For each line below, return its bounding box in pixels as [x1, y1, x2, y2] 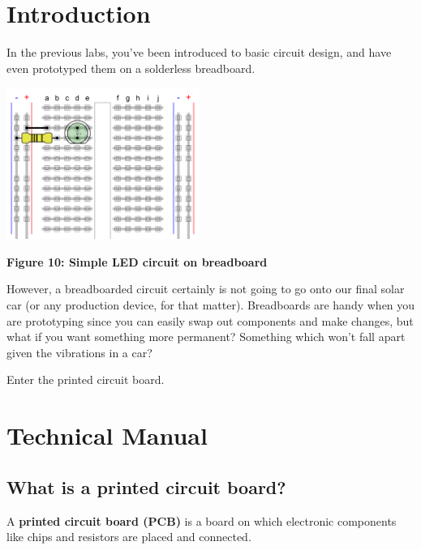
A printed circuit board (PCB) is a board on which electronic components [6, 512, 397, 529]
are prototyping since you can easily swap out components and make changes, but [6, 312, 414, 329]
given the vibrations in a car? [6, 343, 153, 360]
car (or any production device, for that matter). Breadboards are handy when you [6, 296, 415, 313]
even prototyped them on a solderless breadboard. [6, 59, 256, 76]
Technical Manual [6, 419, 208, 452]
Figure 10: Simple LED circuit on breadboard [6, 253, 268, 270]
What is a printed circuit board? [6, 474, 286, 499]
